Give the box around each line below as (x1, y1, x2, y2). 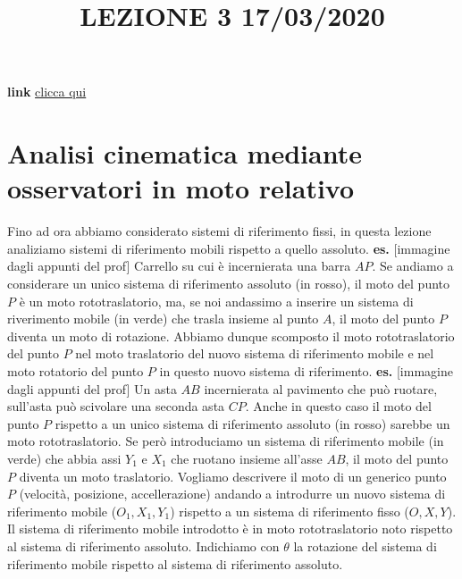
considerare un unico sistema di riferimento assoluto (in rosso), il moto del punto (7, 274, 450, 293)
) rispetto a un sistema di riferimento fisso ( (170, 501, 409, 520)
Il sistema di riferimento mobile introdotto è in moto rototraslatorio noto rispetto (7, 519, 453, 538)
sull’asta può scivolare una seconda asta (7, 397, 225, 415)
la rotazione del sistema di (293, 536, 437, 555)
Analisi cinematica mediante (7, 135, 362, 172)
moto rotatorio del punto (7, 362, 144, 381)
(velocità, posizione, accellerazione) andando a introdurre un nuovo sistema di (19, 484, 446, 503)
